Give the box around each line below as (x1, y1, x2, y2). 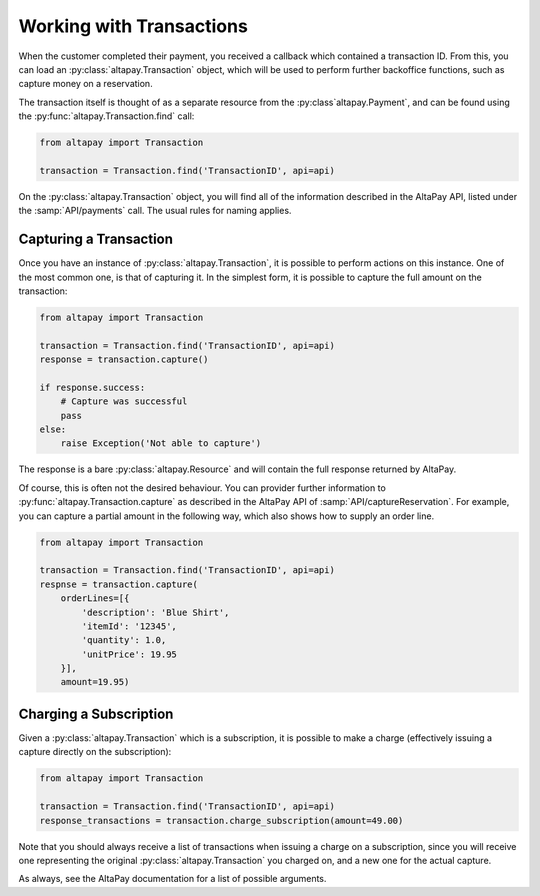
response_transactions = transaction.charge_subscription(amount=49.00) (39, 815, 404, 826)
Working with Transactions (18, 15, 249, 37)
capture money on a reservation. (18, 78, 154, 90)
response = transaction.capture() (39, 354, 209, 365)
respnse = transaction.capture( (39, 578, 199, 590)
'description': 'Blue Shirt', (81, 606, 230, 618)
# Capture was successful (60, 396, 188, 407)
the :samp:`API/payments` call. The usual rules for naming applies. (18, 205, 292, 217)
